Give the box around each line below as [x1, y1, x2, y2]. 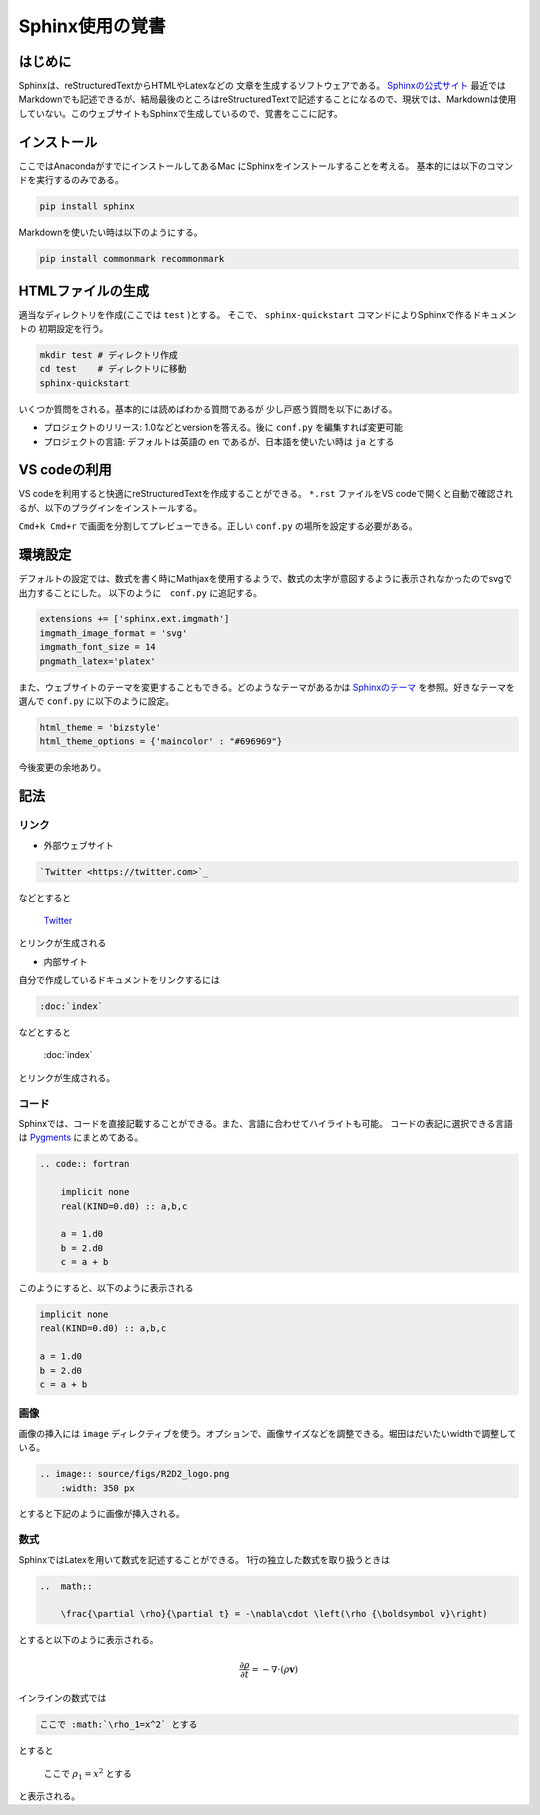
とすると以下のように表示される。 [18, 1634, 159, 1646]
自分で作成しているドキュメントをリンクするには [18, 974, 220, 986]
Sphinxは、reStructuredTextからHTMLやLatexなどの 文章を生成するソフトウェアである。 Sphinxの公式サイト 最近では [18, 80, 506, 92]
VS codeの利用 [18, 461, 112, 479]
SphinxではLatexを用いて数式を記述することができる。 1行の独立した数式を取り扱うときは [18, 1553, 390, 1565]
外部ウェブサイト [43, 839, 114, 851]
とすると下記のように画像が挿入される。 [18, 1508, 185, 1520]
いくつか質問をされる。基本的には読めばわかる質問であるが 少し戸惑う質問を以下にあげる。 [18, 403, 398, 415]
